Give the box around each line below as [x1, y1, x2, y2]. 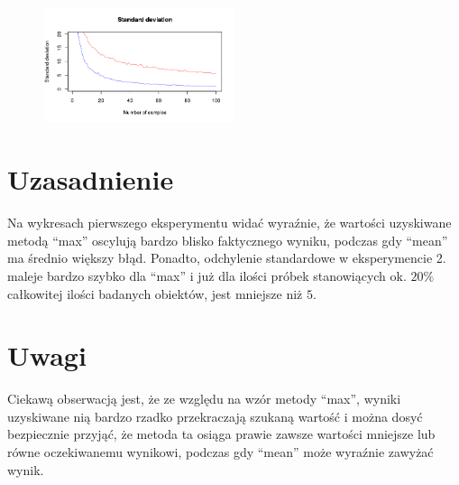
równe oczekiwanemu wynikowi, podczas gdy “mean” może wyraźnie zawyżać [7, 443, 434, 461]
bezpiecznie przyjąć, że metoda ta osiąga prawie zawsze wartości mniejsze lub [7, 424, 436, 443]
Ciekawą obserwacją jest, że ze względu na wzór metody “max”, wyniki [7, 389, 401, 408]
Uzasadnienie [7, 161, 174, 198]
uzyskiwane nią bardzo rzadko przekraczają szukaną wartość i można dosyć [7, 406, 423, 425]
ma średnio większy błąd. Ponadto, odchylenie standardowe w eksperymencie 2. [7, 248, 446, 267]
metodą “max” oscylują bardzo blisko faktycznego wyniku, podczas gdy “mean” [7, 230, 448, 249]
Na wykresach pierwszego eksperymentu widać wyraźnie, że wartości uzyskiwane [7, 213, 452, 232]
